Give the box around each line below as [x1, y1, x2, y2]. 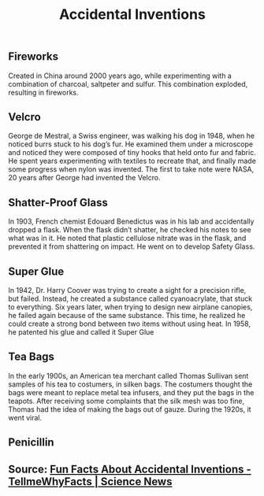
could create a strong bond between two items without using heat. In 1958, [8, 319, 251, 328]
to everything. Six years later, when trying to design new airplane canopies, [8, 302, 253, 312]
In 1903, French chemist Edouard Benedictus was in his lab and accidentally [8, 217, 255, 226]
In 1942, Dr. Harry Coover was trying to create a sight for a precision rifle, [8, 286, 247, 295]
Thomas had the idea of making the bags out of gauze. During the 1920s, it [8, 404, 251, 414]
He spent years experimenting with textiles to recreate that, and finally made [8, 156, 256, 166]
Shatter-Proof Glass [8, 195, 108, 209]
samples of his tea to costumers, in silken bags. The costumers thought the [8, 379, 253, 389]
